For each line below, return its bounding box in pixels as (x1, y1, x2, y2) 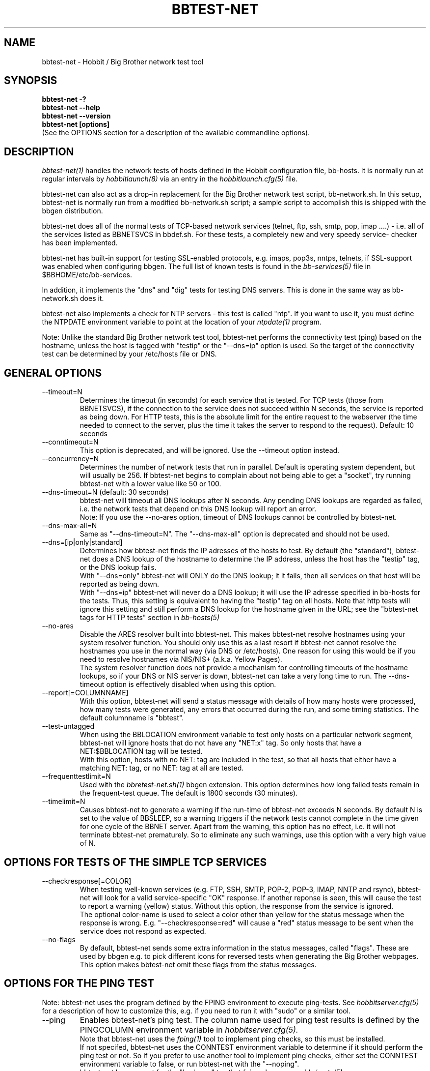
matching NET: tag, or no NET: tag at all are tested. (80, 764, 244, 773)
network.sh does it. (42, 294, 104, 303)
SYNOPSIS (4, 74, 57, 87)
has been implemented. (42, 238, 118, 247)
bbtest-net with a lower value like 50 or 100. (80, 479, 221, 488)
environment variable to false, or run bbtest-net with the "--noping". (80, 1059, 299, 1068)
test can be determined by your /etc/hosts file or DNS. (42, 350, 217, 358)
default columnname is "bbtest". (80, 714, 184, 722)
